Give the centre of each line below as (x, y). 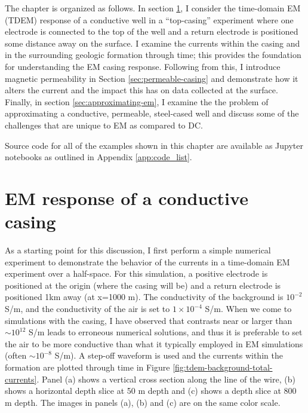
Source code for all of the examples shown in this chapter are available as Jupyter (154, 145)
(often (16, 355)
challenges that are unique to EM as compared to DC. (104, 125)
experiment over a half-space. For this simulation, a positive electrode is (136, 273)
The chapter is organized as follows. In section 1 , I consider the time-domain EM (153, 8)
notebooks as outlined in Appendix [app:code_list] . (98, 157)
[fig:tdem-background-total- (223, 367)
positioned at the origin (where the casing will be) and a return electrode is (143, 285)
